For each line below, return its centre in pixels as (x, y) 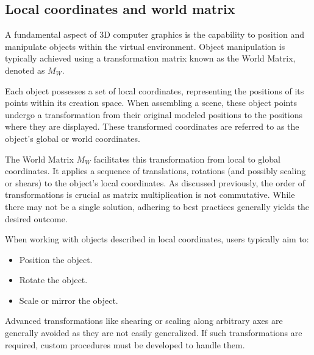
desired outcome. (36, 218)
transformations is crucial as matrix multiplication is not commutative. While (150, 195)
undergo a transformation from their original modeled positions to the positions (154, 114)
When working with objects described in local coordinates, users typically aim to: (157, 239)
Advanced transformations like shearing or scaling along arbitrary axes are (144, 321)
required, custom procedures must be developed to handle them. (125, 344)
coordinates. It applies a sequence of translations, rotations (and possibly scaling (155, 171)
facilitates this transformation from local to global (187, 159)
